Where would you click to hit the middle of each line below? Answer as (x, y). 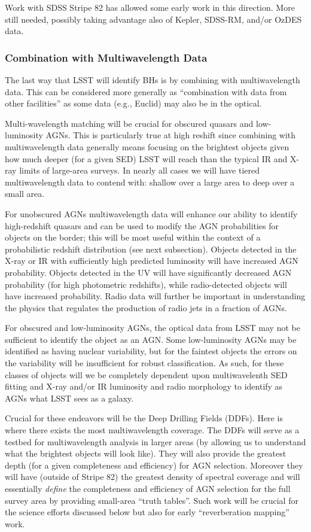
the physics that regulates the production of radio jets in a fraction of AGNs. (146, 307)
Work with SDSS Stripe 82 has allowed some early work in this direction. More (150, 7)
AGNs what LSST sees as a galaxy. (69, 398)
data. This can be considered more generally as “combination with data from (146, 91)
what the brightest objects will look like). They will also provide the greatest (146, 453)
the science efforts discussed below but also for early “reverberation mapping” (147, 512)
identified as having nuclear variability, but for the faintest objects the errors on (151, 351)
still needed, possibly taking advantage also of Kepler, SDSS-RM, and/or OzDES (153, 19)
